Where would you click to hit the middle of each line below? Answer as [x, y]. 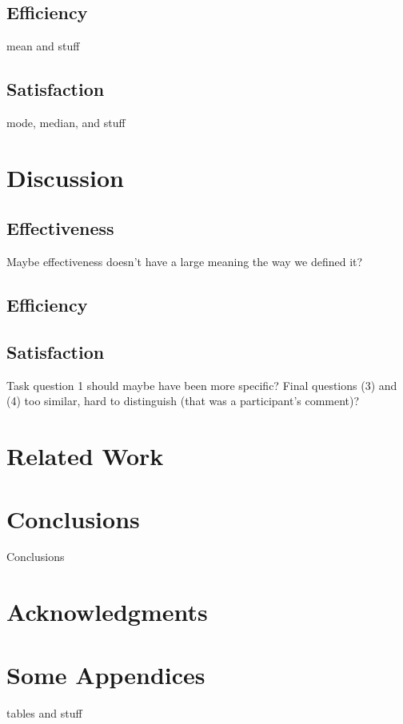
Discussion [65, 177]
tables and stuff [44, 712]
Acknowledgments [107, 612]
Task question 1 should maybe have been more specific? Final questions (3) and [202, 385]
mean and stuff [43, 46]
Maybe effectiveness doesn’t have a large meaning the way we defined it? [185, 262]
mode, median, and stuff [66, 122]
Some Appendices [106, 674]
